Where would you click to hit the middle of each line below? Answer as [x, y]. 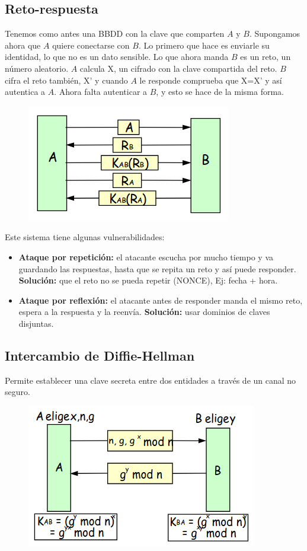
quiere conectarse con [91, 45]
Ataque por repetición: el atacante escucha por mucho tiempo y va [146, 257]
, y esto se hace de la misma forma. [220, 92]
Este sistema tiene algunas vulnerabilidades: [85, 237]
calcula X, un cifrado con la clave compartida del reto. [178, 68]
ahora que [23, 45]
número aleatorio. [37, 68]
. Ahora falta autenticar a [101, 92]
